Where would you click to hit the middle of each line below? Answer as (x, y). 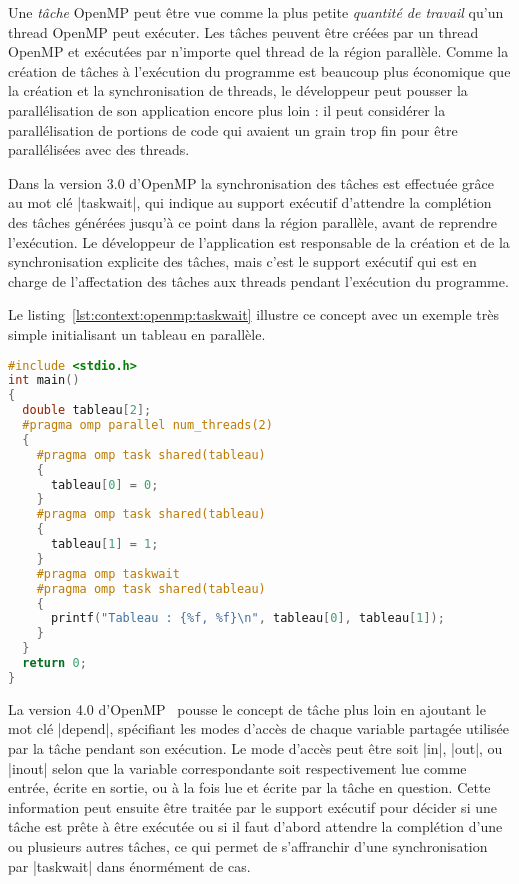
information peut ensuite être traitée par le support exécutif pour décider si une (252, 806)
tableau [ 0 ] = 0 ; (104, 484)
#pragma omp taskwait (108, 573)
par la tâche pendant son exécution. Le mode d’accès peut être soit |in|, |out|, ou (255, 747)
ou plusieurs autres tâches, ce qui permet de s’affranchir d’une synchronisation (248, 845)
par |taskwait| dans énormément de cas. (129, 865)
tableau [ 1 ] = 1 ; (104, 544)
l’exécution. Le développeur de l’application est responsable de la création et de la (259, 241)
